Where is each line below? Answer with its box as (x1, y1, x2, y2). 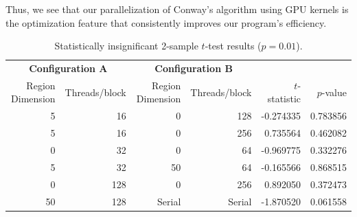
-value (321, 84, 347, 99)
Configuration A (29, 61, 108, 76)
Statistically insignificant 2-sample (54, 38, 198, 53)
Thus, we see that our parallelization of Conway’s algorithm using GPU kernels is (5, 2, 349, 16)
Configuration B (154, 61, 233, 76)
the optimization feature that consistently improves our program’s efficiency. (5, 15, 327, 30)
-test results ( (205, 38, 262, 53)
